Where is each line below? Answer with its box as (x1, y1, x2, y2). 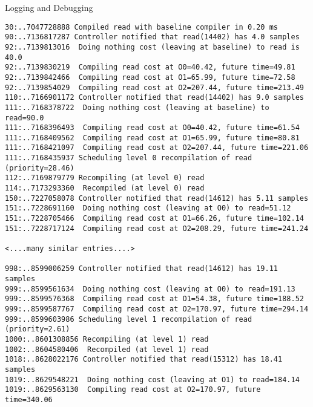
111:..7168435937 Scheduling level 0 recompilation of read (5, 154, 252, 163)
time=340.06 (5, 395, 53, 404)
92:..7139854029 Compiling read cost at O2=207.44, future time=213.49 (5, 83, 304, 92)
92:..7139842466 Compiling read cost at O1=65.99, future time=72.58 (5, 73, 295, 82)
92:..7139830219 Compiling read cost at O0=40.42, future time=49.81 (5, 63, 295, 72)
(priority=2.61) (5, 325, 70, 334)
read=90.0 (5, 113, 44, 122)
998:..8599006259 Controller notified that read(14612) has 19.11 (5, 264, 278, 273)
